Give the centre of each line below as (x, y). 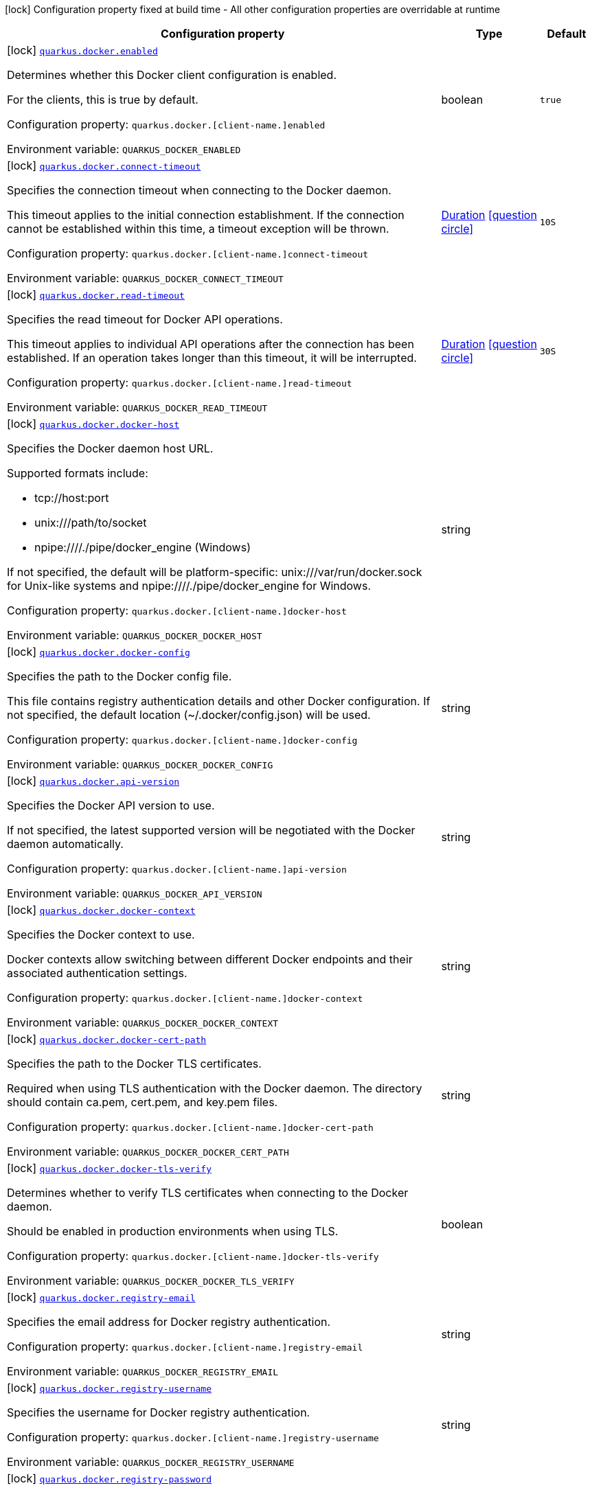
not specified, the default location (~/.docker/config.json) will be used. (189, 715)
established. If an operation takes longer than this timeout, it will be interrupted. (212, 358)
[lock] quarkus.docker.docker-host (93, 424)
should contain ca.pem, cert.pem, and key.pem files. (143, 1102)
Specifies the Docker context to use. (101, 935)
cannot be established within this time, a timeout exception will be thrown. (198, 229)
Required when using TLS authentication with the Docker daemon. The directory (215, 1088)
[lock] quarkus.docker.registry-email (101, 1297)
